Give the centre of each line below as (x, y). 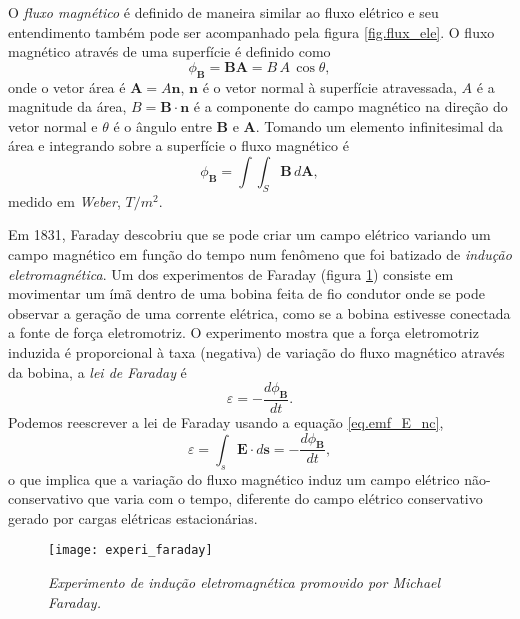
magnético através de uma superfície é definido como (169, 51)
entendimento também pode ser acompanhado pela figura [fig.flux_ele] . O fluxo (251, 31)
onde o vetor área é (67, 86)
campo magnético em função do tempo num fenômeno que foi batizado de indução (260, 253)
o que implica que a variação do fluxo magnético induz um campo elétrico (234, 478)
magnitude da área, (67, 106)
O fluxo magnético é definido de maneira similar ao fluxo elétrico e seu (223, 12)
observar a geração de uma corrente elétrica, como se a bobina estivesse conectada (259, 312)
